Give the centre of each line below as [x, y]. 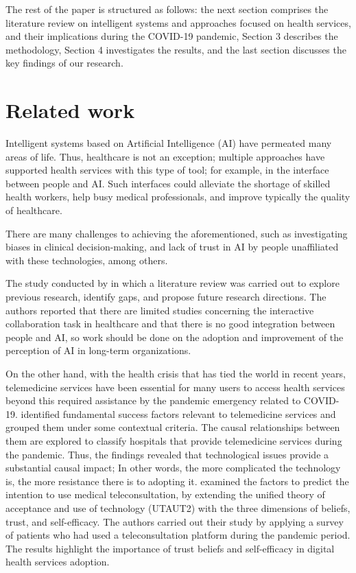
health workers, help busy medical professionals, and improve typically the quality [178, 197]
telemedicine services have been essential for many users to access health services [175, 387]
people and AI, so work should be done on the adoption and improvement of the [175, 337]
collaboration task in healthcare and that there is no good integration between [170, 324]
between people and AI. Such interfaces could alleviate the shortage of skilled [168, 183]
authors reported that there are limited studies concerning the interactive [160, 310]
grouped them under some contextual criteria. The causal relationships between [173, 427]
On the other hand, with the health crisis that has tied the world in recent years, [176, 373]
